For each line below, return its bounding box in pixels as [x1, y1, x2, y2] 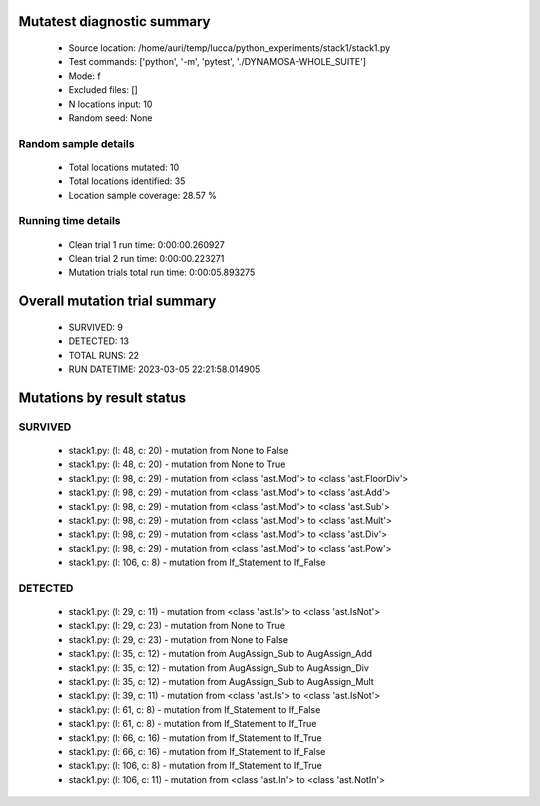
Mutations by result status [18, 389, 187, 406]
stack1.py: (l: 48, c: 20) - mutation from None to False [68, 444, 289, 456]
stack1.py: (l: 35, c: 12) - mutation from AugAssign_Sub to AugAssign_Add [68, 648, 373, 660]
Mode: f [68, 70, 101, 82]
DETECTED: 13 [68, 335, 130, 347]
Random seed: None [68, 111, 153, 124]
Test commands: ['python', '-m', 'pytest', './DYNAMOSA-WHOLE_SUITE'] [68, 56, 367, 68]
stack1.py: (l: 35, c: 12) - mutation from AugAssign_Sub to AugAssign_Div [68, 661, 370, 674]
